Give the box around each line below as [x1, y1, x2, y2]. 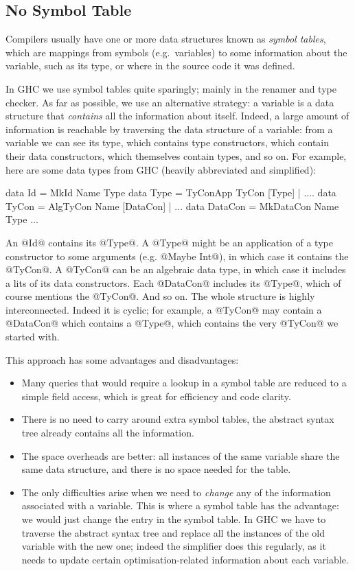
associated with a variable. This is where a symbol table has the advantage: [21, 498, 339, 513]
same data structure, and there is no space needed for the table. [21, 462, 291, 476]
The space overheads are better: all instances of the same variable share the [21, 448, 340, 463]
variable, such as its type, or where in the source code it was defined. [5, 58, 295, 73]
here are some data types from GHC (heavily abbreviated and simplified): [5, 162, 316, 176]
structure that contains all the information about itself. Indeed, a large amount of [5, 108, 350, 123]
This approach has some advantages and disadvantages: [5, 352, 239, 366]
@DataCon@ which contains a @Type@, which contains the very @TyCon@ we [5, 316, 339, 330]
